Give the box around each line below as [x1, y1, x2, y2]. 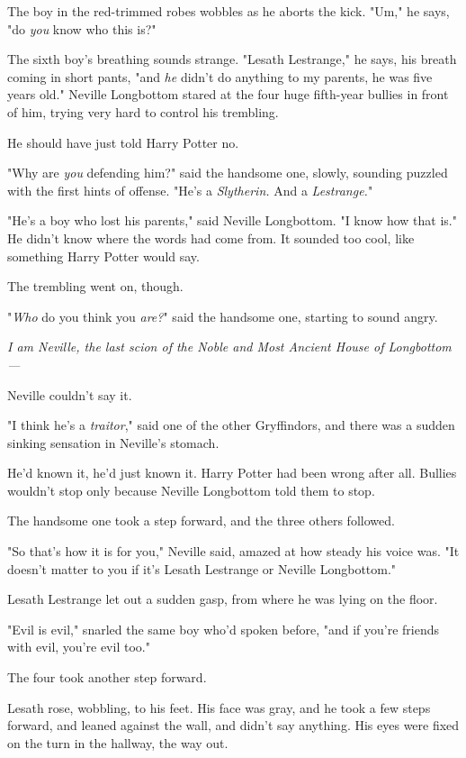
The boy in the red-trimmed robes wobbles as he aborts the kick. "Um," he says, [7, 2, 450, 20]
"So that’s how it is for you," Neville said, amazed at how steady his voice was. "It [7, 542, 460, 561]
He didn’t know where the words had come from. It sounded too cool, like [7, 228, 415, 247]
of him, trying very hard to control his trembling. [7, 102, 279, 121]
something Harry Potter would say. [7, 246, 200, 265]
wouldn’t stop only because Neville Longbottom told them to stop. [7, 480, 375, 499]
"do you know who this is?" [7, 19, 157, 38]
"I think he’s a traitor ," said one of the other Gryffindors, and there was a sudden [7, 416, 455, 434]
